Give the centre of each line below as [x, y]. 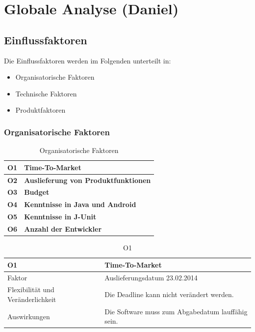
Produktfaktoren [40, 110]
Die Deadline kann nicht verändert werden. [169, 294]
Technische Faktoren [46, 93]
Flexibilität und [31, 289]
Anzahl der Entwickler [63, 228]
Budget [37, 192]
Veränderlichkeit [32, 299]
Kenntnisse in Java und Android [80, 204]
